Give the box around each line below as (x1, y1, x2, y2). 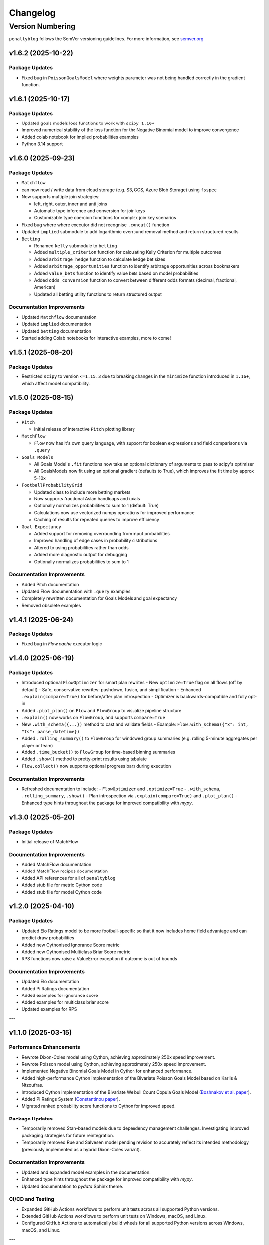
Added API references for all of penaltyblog (21, 875, 116, 881)
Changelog (9, 7, 56, 18)
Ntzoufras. (21, 1082, 44, 1088)
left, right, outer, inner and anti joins (34, 201, 107, 207)
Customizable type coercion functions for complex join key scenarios (34, 215, 176, 221)
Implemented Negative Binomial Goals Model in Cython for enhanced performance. (21, 1068, 193, 1074)
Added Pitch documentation (21, 581, 79, 587)
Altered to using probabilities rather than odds (34, 544, 129, 550)
